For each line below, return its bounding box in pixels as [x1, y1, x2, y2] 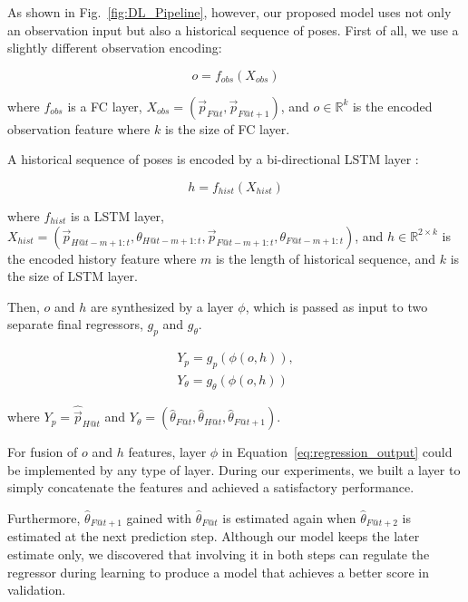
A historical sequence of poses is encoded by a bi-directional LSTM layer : [7, 150, 419, 169]
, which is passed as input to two [245, 296, 428, 316]
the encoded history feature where [7, 248, 197, 267]
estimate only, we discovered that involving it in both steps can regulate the [7, 545, 430, 564]
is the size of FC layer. [164, 119, 290, 138]
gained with [126, 509, 192, 528]
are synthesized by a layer [90, 296, 234, 316]
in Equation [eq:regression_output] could [221, 442, 453, 461]
